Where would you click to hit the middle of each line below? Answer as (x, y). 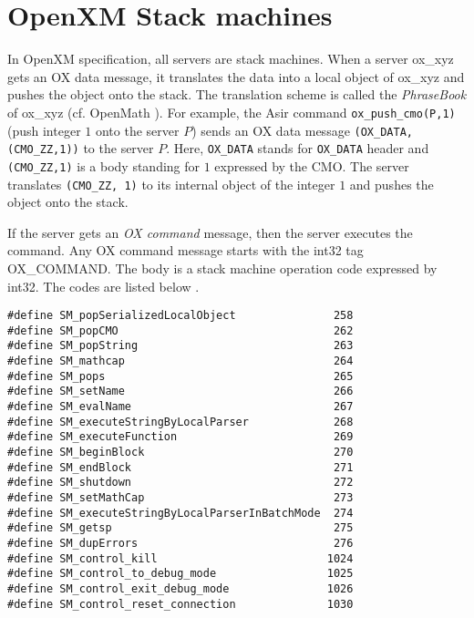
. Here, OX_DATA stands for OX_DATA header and (298, 148)
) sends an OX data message (271, 130)
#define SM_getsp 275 (180, 528)
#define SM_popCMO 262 (180, 330)
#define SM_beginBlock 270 (180, 453)
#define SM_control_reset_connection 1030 (180, 604)
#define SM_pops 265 (180, 376)
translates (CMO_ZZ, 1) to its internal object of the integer (171, 184)
